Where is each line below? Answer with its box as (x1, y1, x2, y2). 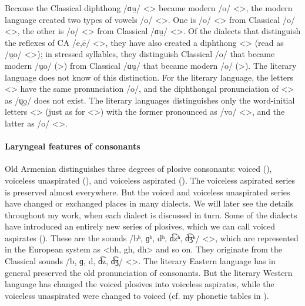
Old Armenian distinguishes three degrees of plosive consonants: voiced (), (5, 162, 272, 175)
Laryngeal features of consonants (5, 140, 140, 152)
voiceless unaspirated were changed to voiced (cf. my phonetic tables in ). (5, 289, 269, 301)
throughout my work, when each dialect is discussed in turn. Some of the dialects (5, 208, 297, 221)
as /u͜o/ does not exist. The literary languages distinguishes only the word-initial (5, 94, 295, 106)
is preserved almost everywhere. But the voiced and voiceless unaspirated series (5, 185, 290, 198)
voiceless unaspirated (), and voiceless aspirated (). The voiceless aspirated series (5, 174, 296, 186)
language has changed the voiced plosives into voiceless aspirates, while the (5, 278, 274, 290)
